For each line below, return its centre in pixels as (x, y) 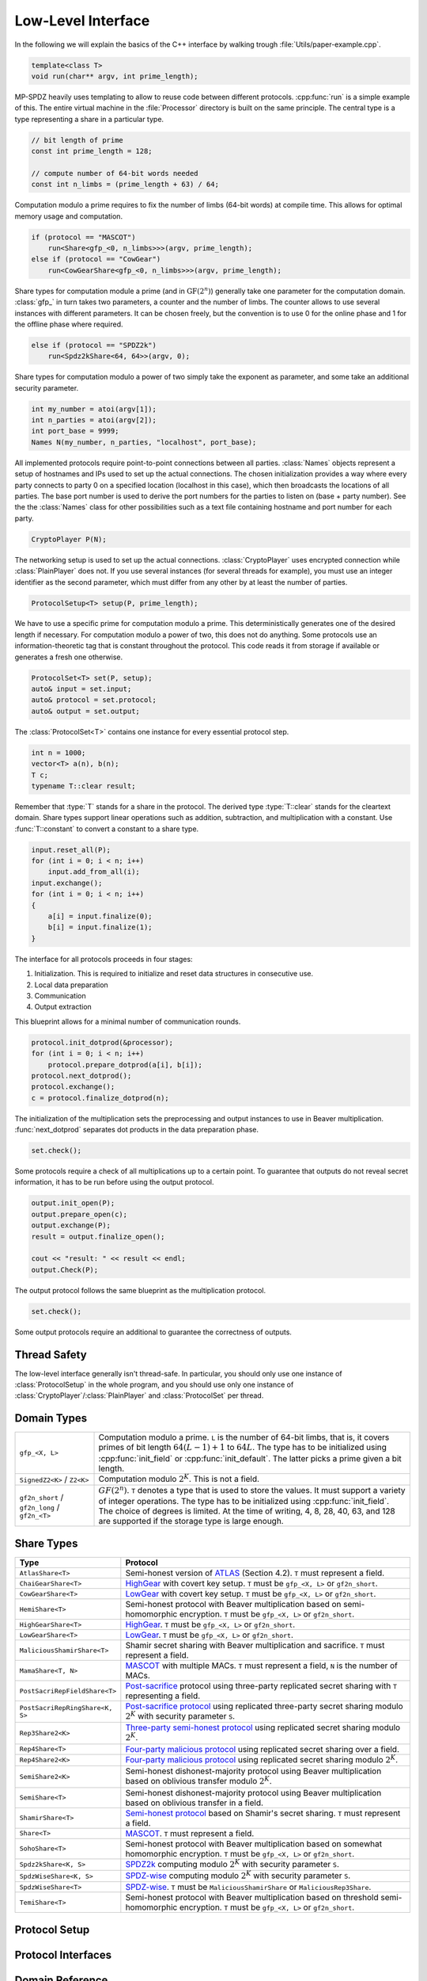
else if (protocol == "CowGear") (96, 259)
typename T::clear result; (83, 786)
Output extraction (63, 1007)
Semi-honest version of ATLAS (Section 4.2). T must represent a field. (255, 1573)
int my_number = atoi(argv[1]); (94, 409)
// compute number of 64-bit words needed (115, 173)
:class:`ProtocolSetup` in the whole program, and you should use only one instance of (154, 1385)
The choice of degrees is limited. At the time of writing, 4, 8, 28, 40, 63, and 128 (247, 1511)
